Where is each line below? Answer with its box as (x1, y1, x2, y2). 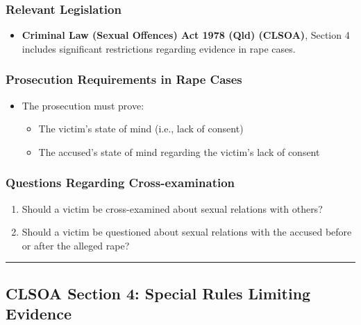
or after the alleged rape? (22, 238, 130, 252)
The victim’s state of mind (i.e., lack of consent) (38, 121, 244, 136)
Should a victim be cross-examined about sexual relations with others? (22, 201, 323, 216)
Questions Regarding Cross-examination (6, 174, 235, 191)
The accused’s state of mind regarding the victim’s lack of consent (38, 144, 320, 159)
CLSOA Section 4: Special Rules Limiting (6, 282, 311, 304)
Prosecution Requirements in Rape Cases (6, 71, 242, 88)
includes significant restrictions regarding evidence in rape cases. (22, 41, 296, 55)
